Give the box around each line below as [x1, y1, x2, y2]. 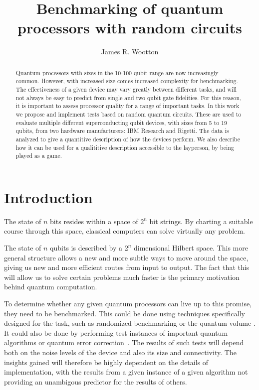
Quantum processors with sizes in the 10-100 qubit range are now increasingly [15, 68, 219, 77]
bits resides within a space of [50, 216, 138, 226]
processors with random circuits [17, 17, 243, 38]
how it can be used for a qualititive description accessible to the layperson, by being [15, 143, 234, 151]
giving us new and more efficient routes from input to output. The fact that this [4, 262, 250, 272]
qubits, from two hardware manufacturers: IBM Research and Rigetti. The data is [15, 127, 229, 135]
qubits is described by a [50, 243, 123, 253]
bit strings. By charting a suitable [149, 216, 253, 226]
